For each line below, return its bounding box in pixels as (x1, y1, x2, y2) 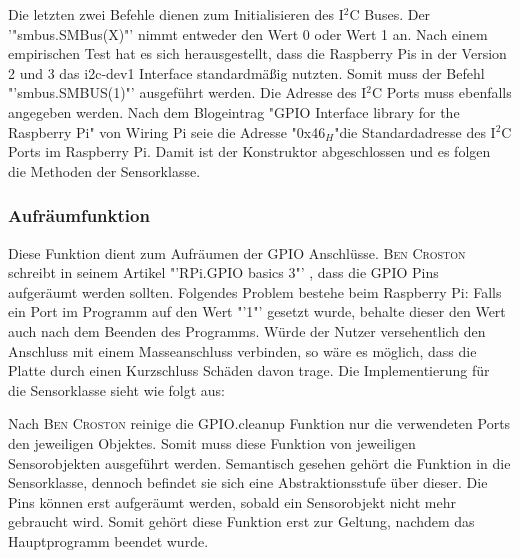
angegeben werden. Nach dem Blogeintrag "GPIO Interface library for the (8, 101, 460, 122)
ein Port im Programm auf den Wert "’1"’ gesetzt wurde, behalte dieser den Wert (8, 301, 506, 322)
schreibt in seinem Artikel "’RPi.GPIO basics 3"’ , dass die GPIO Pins (8, 262, 439, 283)
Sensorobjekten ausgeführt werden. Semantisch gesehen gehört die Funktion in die (8, 452, 511, 473)
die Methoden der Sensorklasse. (8, 160, 201, 181)
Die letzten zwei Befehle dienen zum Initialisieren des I (8, 4, 344, 24)
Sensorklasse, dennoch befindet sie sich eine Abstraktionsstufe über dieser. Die (8, 472, 488, 493)
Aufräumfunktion (8, 203, 150, 228)
